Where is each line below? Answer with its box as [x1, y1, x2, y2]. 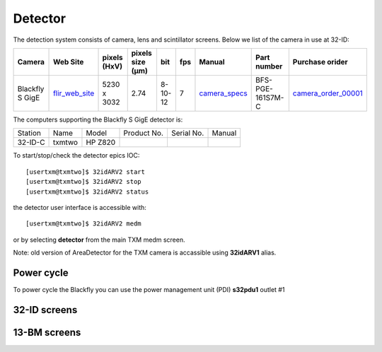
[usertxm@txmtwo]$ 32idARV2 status [25, 187, 149, 196]
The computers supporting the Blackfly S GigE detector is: [13, 115, 183, 124]
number [255, 61, 283, 71]
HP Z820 [86, 138, 116, 148]
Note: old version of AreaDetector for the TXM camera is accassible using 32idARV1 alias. [13, 248, 277, 257]
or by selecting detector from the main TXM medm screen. [13, 235, 185, 244]
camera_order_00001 [292, 88, 364, 98]
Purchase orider [292, 57, 348, 66]
